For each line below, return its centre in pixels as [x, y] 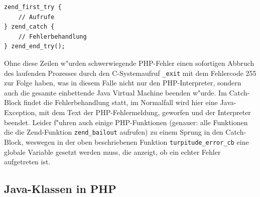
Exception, [21, 112]
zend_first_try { [33, 7]
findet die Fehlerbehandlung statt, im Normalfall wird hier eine [121, 102]
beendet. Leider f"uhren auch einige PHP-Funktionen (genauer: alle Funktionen [126, 122]
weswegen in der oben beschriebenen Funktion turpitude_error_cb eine [137, 141]
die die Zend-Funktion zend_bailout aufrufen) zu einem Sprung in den [114, 132]
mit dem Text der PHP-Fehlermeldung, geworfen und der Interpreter [145, 112]
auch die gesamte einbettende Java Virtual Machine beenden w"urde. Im [115, 92]
